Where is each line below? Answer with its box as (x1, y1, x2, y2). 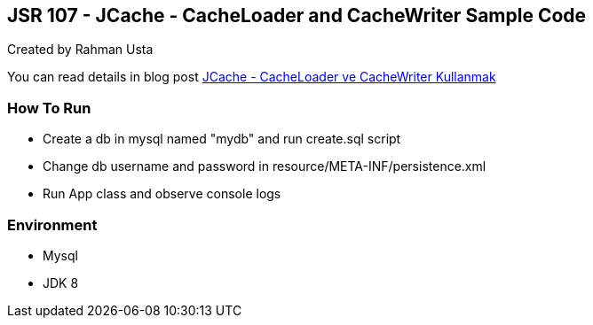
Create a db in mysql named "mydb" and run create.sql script (43, 131, 401, 147)
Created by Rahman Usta (7, 42, 154, 58)
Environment (7, 215, 98, 234)
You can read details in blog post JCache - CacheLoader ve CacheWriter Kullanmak (7, 69, 496, 85)
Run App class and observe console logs (43, 186, 281, 202)
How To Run (7, 98, 91, 117)
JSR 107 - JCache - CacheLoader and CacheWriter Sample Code (7, 4, 587, 27)
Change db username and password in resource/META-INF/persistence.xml (43, 159, 486, 174)
